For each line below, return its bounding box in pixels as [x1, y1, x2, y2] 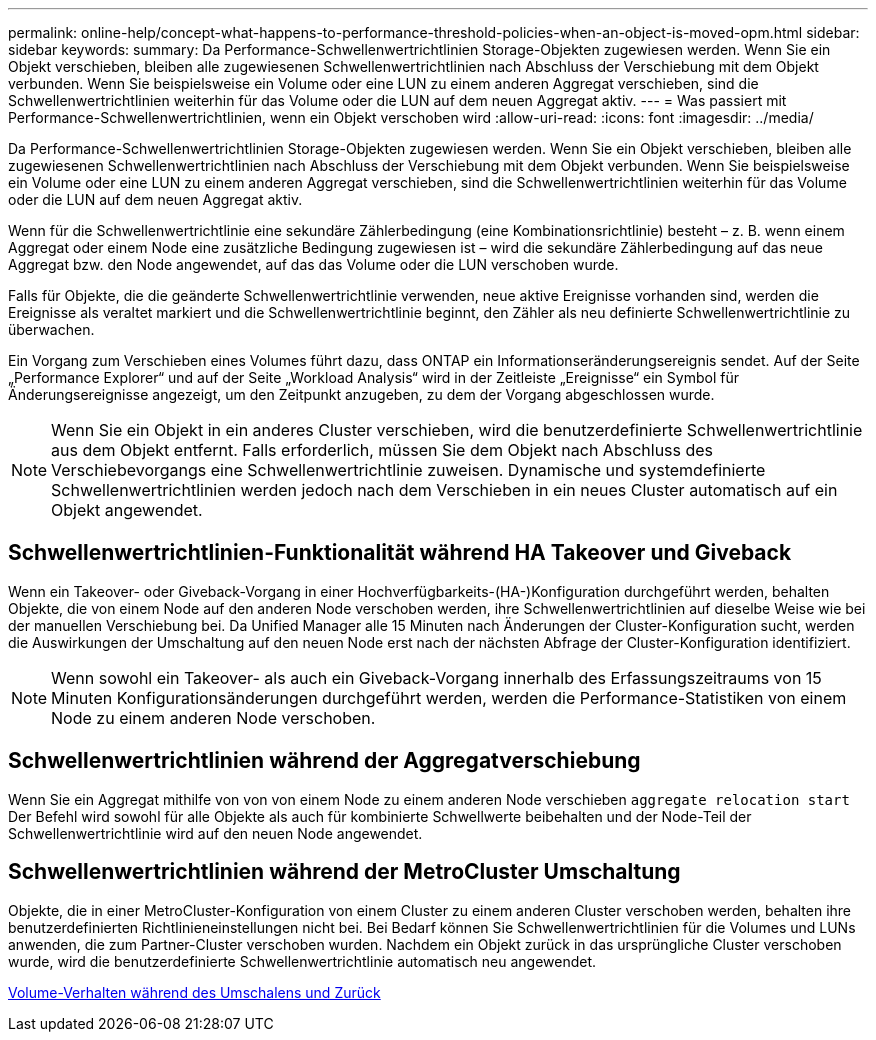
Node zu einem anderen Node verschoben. [51, 707, 376, 728]
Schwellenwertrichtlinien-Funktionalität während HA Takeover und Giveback [8, 540, 792, 566]
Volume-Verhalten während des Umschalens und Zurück [8, 983, 381, 1001]
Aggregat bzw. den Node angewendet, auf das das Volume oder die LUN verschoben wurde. [8, 256, 619, 273]
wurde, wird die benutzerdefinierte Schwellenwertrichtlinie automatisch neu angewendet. [8, 952, 597, 970]
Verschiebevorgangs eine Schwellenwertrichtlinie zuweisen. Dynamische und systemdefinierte [51, 460, 766, 480]
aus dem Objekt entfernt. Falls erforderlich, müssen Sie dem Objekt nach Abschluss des [51, 440, 714, 460]
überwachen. [8, 321, 95, 338]
